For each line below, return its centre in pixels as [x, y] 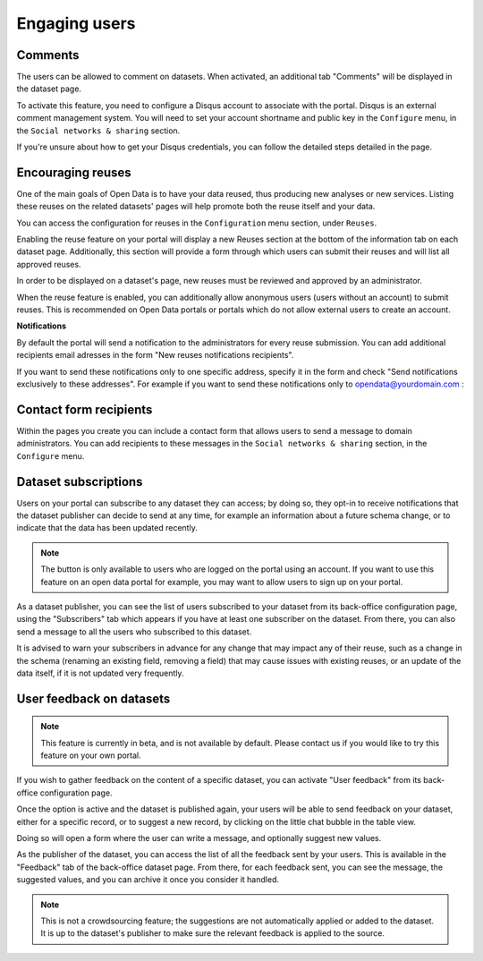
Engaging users [76, 23]
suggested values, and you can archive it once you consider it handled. [148, 880]
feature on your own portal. [91, 755]
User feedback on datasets [93, 698]
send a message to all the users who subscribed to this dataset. [134, 632]
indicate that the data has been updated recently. [107, 528]
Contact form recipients [85, 409]
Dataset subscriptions [80, 482]
